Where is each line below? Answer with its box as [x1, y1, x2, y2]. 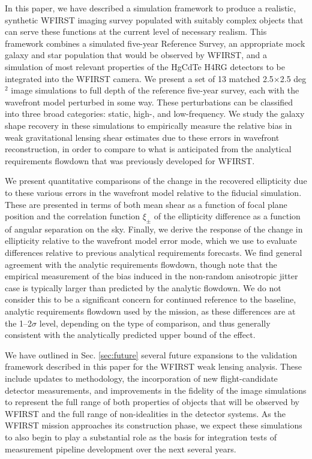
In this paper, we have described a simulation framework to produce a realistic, [5, 2, 296, 14]
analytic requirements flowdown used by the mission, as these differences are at [5, 305, 296, 318]
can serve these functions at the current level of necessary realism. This [5, 25, 267, 38]
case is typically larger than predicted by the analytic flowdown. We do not [5, 281, 281, 294]
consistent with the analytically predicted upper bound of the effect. [5, 328, 256, 341]
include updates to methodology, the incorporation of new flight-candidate [5, 372, 278, 385]
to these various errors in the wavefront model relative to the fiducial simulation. [5, 186, 302, 198]
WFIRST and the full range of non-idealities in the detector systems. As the [5, 407, 286, 419]
